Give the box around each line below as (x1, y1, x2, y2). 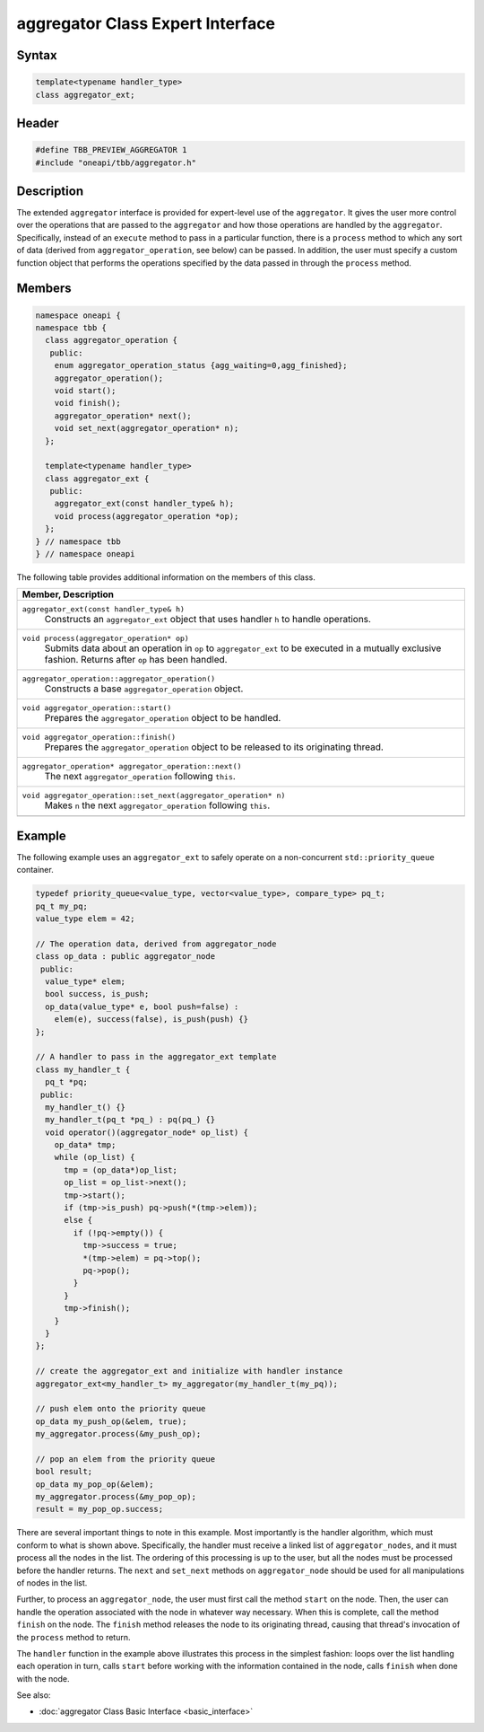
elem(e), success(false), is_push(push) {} (54, 1015, 248, 1024)
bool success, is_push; (45, 989, 150, 999)
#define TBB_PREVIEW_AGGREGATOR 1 (35, 145, 187, 155)
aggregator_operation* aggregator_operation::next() (22, 761, 242, 771)
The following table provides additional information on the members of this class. (16, 572, 315, 583)
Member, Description (22, 588, 114, 601)
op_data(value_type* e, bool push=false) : (45, 1001, 239, 1012)
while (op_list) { (54, 1152, 135, 1163)
